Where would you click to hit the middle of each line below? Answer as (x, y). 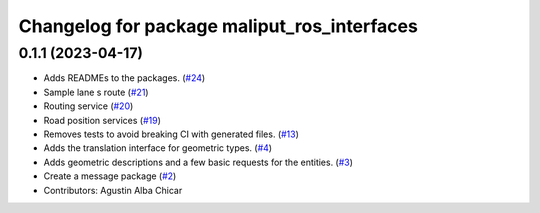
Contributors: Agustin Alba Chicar (113, 190)
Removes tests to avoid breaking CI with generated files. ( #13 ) (171, 134)
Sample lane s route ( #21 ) (96, 92)
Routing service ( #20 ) (88, 106)
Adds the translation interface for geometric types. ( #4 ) (158, 148)
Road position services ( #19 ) (102, 120)
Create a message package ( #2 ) (110, 176)
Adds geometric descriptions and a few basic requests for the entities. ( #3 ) (198, 162)
